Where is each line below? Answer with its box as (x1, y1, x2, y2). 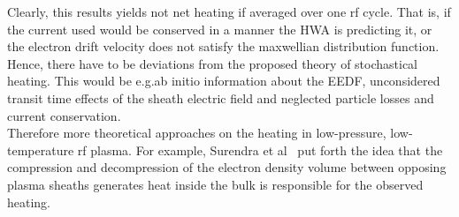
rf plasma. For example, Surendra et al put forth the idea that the (77, 140, 443, 159)
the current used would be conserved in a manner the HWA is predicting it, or (7, 19, 432, 38)
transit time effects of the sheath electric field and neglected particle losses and (7, 88, 434, 107)
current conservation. (7, 106, 121, 124)
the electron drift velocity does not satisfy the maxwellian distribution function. (7, 37, 440, 56)
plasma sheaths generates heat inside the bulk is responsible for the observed (7, 175, 424, 193)
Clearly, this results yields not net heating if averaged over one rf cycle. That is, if (7, 3, 451, 20)
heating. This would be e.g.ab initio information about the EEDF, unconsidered (7, 71, 440, 90)
